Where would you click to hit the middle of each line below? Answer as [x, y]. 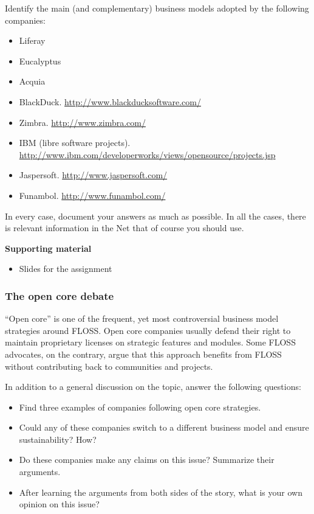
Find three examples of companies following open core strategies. [140, 407]
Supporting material [48, 248]
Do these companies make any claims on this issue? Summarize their [147, 460]
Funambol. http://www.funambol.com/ [92, 195]
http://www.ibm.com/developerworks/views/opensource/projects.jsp [147, 154]
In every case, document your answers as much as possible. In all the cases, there [155, 216]
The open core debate [60, 295]
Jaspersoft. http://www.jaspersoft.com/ [93, 175]
